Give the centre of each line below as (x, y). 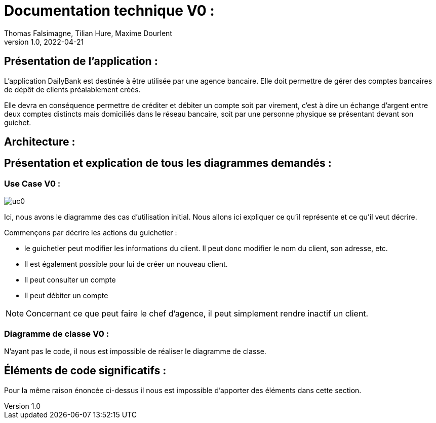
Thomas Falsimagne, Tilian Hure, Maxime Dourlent (88, 33)
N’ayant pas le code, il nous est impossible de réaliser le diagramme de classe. (135, 351)
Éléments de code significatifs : (85, 371)
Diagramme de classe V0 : (57, 333)
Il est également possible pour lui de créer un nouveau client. (126, 264)
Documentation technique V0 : (109, 11)
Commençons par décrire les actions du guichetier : (91, 233)
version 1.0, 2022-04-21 (44, 42)
